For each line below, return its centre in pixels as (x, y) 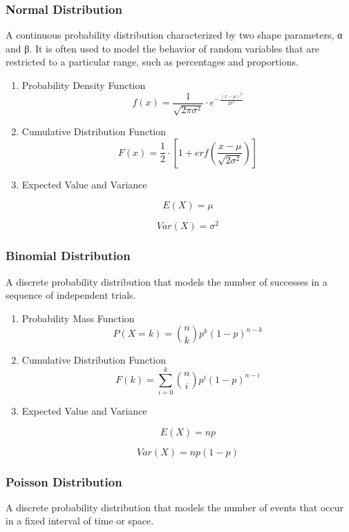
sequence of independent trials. (71, 295)
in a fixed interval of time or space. (80, 521)
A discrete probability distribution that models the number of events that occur (174, 507)
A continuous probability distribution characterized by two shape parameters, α (174, 35)
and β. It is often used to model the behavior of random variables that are (162, 48)
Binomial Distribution (68, 256)
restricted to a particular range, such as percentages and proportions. (152, 62)
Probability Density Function (84, 85)
